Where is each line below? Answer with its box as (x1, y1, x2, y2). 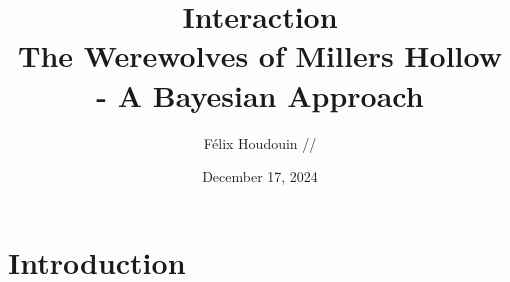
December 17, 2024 (202, 166, 318, 187)
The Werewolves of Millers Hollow (18, 35, 502, 76)
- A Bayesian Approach (96, 74, 424, 115)
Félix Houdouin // (203, 132, 317, 153)
